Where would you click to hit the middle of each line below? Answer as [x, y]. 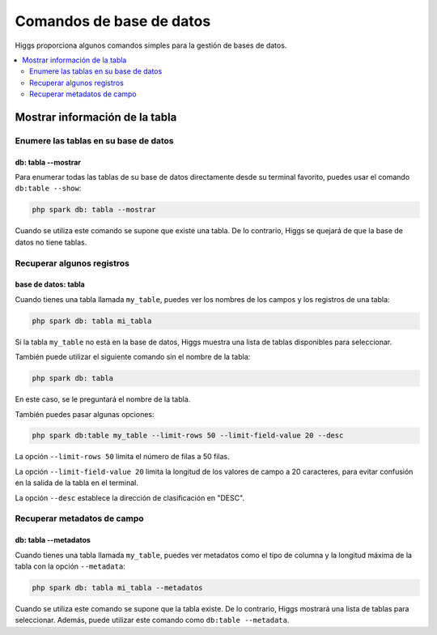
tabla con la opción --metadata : [70, 566]
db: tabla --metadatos [53, 540]
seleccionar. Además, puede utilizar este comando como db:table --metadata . [152, 620]
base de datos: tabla [50, 284]
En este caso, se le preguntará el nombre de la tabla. [103, 399]
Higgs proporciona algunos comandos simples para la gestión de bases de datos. [151, 45]
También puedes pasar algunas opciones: [85, 414]
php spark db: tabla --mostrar [94, 210]
